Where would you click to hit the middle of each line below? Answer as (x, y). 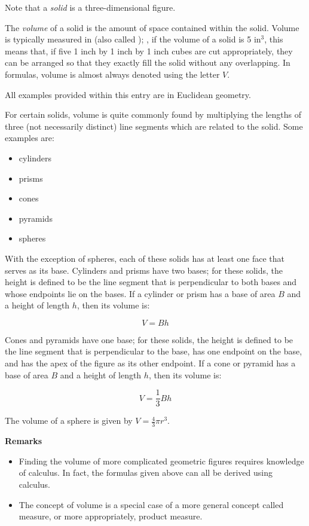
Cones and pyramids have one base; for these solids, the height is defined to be (149, 339)
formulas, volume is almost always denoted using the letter (112, 74)
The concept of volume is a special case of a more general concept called (151, 504)
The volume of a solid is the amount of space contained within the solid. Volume (152, 27)
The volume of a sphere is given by (69, 421)
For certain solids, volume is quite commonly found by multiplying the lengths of (153, 114)
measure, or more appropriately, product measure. (111, 516)
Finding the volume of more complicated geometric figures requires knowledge (161, 461)
